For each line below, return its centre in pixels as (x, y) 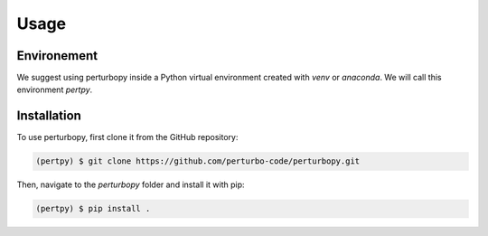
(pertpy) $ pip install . (93, 209)
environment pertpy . (55, 90)
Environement (57, 56)
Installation (49, 116)
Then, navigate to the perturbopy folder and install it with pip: (131, 184)
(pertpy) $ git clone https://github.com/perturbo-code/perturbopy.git (198, 161)
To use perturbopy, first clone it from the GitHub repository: (127, 137)
